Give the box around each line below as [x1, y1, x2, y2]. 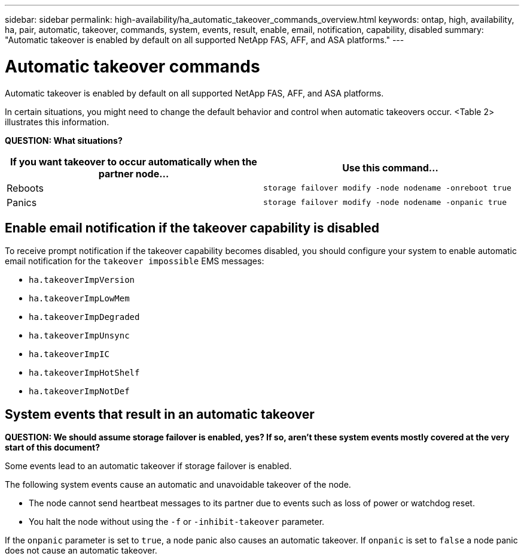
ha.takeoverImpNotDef [29, 386, 130, 397]
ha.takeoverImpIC [29, 349, 109, 359]
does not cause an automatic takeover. [5, 545, 157, 556]
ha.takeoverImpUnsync [29, 331, 130, 341]
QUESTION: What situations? [5, 135, 123, 146]
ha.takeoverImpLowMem [29, 294, 130, 304]
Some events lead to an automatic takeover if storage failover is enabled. [5, 461, 292, 472]
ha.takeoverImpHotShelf [29, 368, 140, 378]
